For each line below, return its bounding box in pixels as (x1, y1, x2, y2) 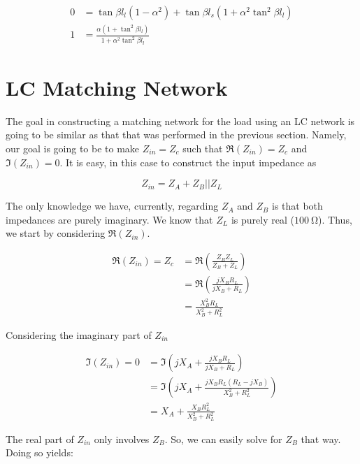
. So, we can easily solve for (164, 431, 282, 446)
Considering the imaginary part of (6, 327, 152, 342)
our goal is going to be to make (6, 140, 140, 155)
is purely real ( (231, 212, 294, 226)
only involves (94, 431, 150, 446)
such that (182, 140, 223, 155)
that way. (301, 431, 341, 446)
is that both (271, 198, 323, 213)
